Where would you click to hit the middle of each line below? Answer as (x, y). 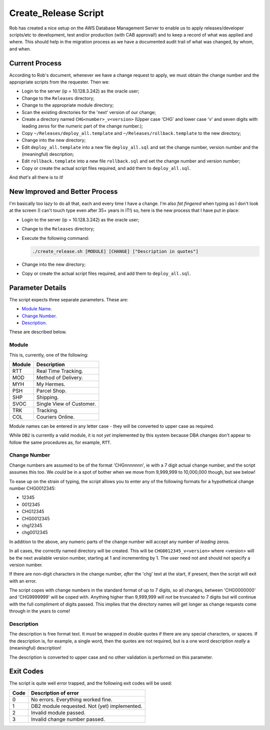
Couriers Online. (55, 417)
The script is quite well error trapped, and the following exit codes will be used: (90, 683)
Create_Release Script (56, 13)
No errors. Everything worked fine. (71, 700)
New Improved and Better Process (63, 192)
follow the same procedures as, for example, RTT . (60, 442)
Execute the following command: (55, 238)
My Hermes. (51, 384)
